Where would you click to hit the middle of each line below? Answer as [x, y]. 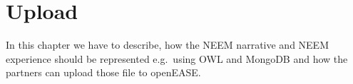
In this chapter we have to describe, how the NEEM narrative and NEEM [167, 45]
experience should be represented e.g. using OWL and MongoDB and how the [177, 58]
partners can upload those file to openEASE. [103, 72]
